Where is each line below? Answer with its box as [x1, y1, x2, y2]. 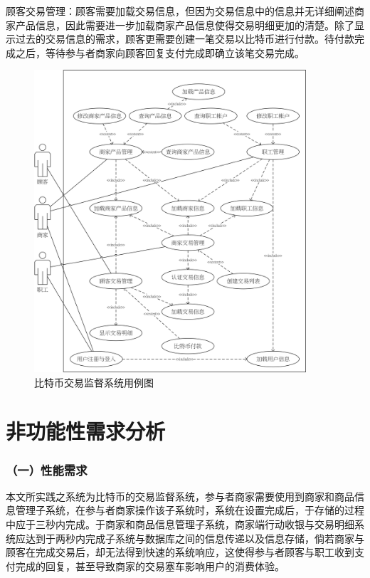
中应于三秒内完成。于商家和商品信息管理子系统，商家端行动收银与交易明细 [6, 517, 354, 532]
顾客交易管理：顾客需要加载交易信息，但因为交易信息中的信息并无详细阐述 [6, 4, 354, 18]
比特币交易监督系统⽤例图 [34, 374, 154, 389]
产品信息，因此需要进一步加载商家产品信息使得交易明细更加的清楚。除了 [15, 17, 354, 32]
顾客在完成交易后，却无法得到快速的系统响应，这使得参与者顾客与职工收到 [6, 545, 354, 559]
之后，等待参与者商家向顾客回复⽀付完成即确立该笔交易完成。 [15, 45, 305, 60]
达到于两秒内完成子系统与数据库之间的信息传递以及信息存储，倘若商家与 [25, 530, 364, 545]
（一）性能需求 [6, 461, 88, 478]
